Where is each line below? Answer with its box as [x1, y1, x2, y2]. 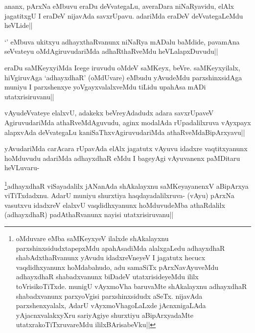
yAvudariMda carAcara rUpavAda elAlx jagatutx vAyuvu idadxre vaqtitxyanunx [4, 143, 248, 154]
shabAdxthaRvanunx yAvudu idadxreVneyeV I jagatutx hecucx [16, 252, 205, 263]
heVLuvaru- [4, 162, 40, 173]
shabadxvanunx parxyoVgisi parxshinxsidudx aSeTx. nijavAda [16, 290, 203, 301]
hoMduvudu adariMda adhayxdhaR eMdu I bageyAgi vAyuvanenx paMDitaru [4, 153, 240, 163]
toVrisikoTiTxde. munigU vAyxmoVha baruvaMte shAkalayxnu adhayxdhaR [16, 281, 247, 291]
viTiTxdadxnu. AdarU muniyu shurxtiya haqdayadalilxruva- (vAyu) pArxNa [4, 190, 234, 200]
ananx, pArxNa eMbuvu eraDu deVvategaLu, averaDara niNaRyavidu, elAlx [4, 1, 234, 11]
